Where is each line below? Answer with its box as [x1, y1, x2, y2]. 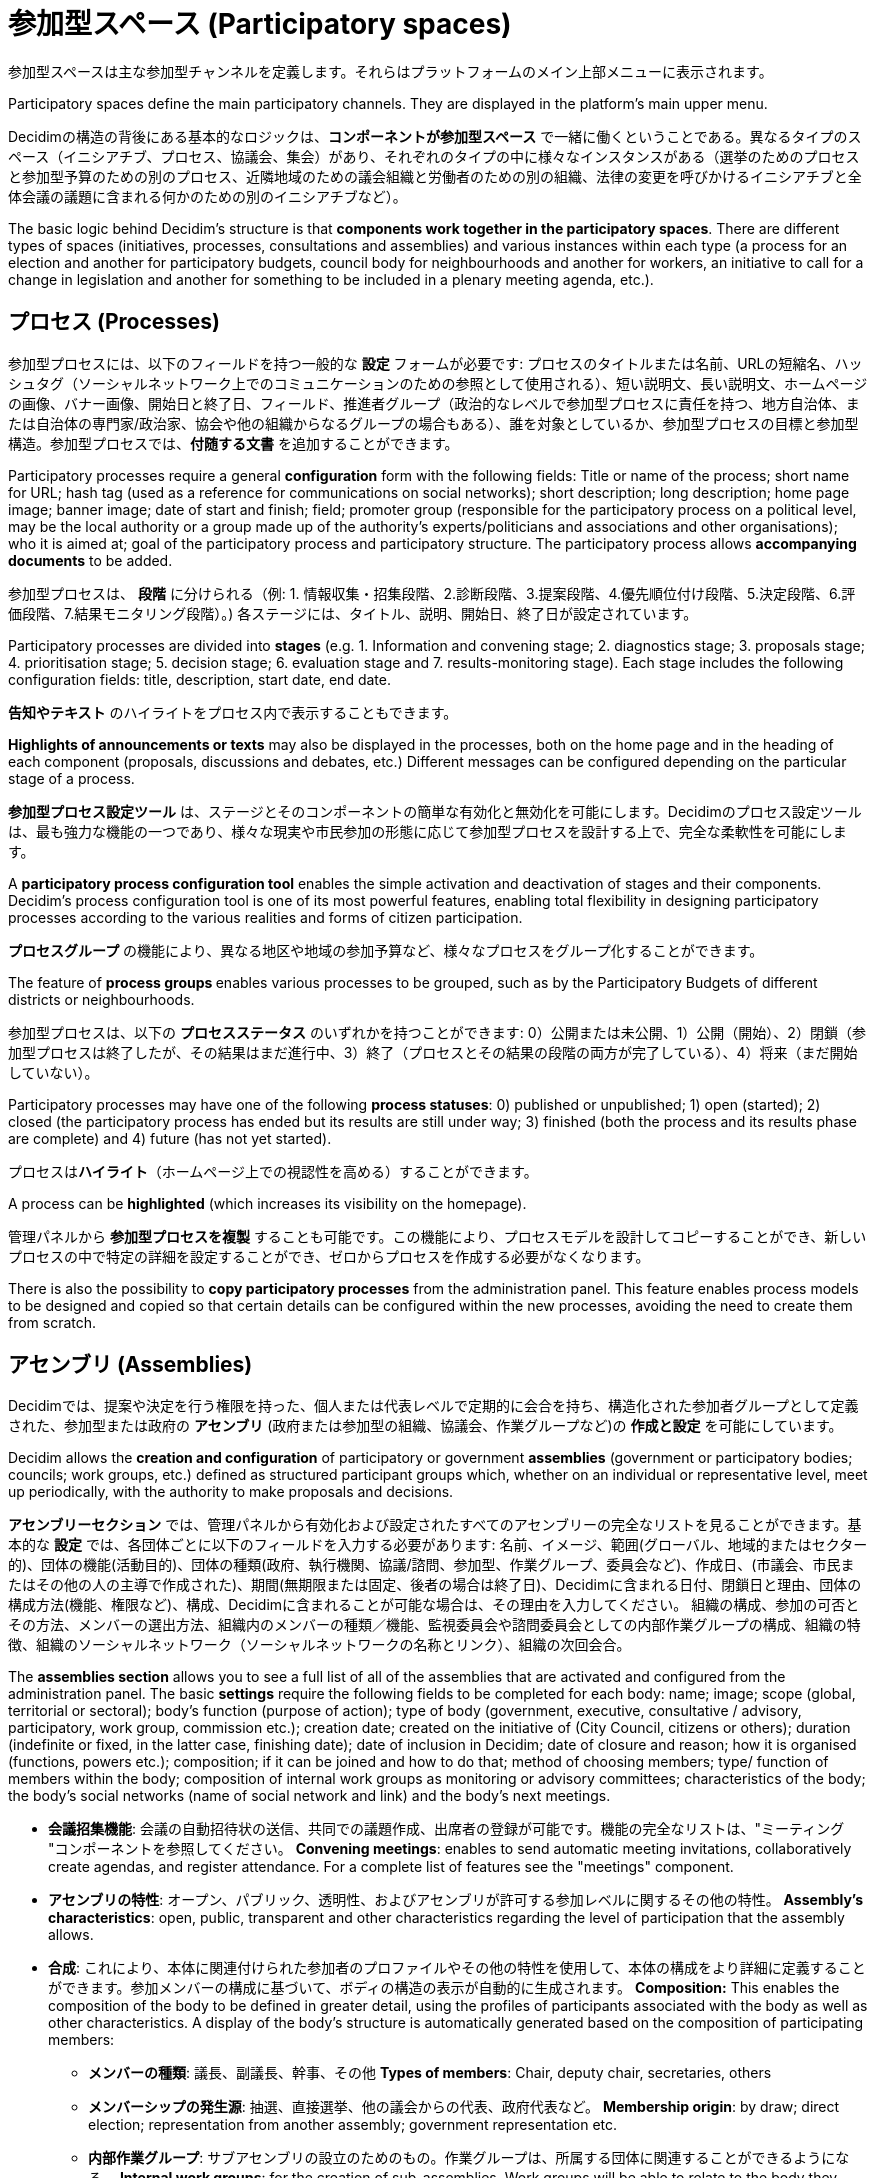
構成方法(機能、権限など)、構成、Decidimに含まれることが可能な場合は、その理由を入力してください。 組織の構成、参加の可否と [8, 1596, 860, 1614]
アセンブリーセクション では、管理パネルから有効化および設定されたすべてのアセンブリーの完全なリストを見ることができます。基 [8, 1516, 862, 1534]
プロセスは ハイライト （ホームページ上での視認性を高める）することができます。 [8, 1162, 538, 1180]
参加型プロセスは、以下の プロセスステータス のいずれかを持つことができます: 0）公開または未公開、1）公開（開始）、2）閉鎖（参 [8, 1023, 866, 1041]
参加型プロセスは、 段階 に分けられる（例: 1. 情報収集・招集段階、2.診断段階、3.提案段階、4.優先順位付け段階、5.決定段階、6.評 [8, 584, 856, 602]
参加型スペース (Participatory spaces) [8, 7, 512, 41]
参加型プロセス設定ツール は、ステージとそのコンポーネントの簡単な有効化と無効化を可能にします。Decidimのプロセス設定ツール [8, 802, 862, 820]
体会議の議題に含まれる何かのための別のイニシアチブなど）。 [8, 187, 407, 205]
